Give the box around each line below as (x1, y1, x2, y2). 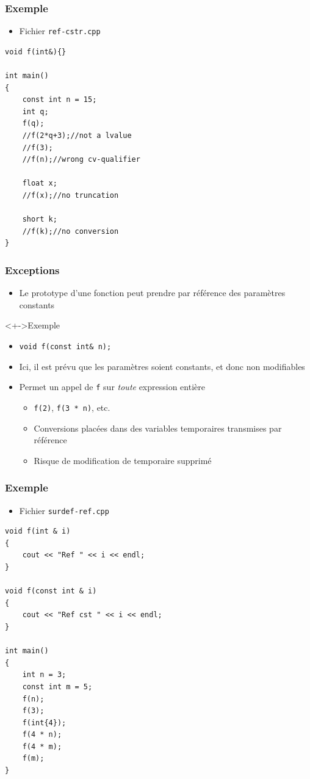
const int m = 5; (22, 682, 93, 691)
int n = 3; (22, 670, 67, 679)
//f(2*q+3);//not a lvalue (22, 131, 132, 140)
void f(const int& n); (19, 342, 112, 351)
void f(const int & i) (5, 587, 97, 596)
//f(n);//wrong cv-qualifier (22, 155, 140, 164)
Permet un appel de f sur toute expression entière (19, 380, 205, 393)
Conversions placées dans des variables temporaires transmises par (34, 421, 282, 434)
